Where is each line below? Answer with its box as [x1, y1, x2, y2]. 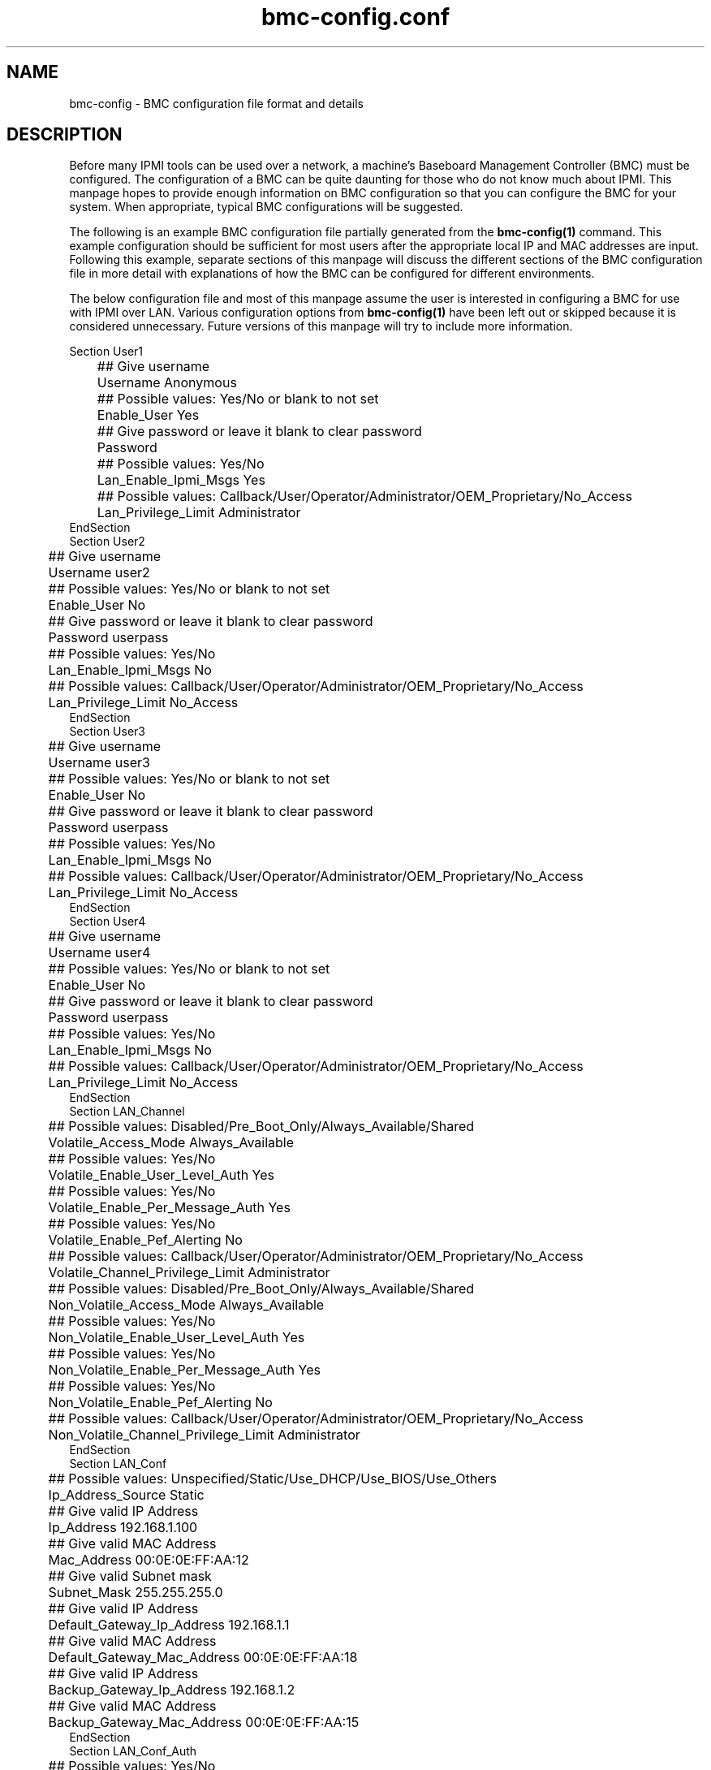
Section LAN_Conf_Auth [69, 1744, 197, 1759]
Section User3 [69, 724, 145, 739]
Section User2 [69, 534, 145, 549]
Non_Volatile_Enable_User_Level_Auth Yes [48, 1329, 305, 1346]
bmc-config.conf [261, 3, 450, 31]
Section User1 [69, 344, 144, 359]
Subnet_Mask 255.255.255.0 [48, 1584, 223, 1601]
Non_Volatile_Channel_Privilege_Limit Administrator [48, 1427, 360, 1444]
